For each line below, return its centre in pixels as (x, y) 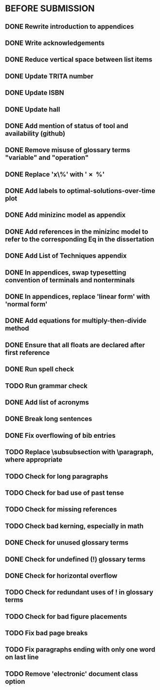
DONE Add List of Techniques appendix (66, 256)
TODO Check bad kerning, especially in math (74, 526)
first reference (27, 352)
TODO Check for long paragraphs (57, 476)
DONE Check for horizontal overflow (61, 576)
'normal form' (26, 305)
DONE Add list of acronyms (47, 402)
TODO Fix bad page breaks (46, 633)
